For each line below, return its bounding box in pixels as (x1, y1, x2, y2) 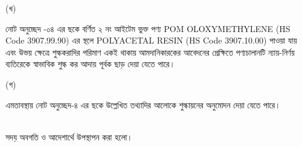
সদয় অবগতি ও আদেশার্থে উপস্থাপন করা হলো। (5, 130, 133, 143)
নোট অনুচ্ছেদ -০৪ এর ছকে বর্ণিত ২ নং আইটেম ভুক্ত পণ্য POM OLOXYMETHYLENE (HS (5, 22, 291, 34)
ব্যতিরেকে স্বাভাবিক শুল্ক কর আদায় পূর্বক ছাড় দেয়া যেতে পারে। (5, 57, 175, 70)
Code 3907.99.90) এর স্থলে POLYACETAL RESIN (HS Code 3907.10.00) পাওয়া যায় (5, 34, 297, 47)
